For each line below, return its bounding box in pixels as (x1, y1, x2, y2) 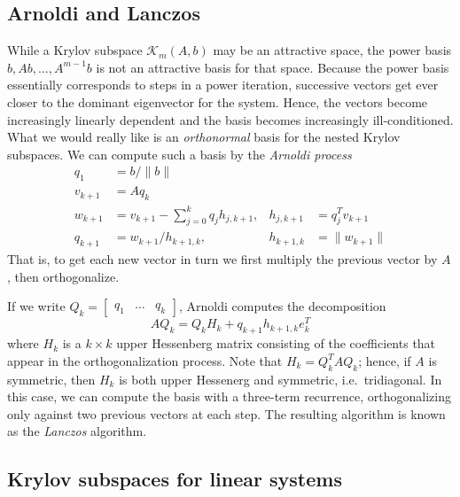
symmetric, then (7, 369, 96, 388)
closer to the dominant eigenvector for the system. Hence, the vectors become (7, 92, 428, 111)
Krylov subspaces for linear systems (7, 465, 342, 493)
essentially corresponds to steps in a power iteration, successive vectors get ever (7, 75, 439, 94)
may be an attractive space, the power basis (213, 41, 452, 59)
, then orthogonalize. (7, 267, 120, 285)
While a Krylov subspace (7, 41, 143, 59)
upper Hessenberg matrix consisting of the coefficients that (116, 334, 436, 353)
